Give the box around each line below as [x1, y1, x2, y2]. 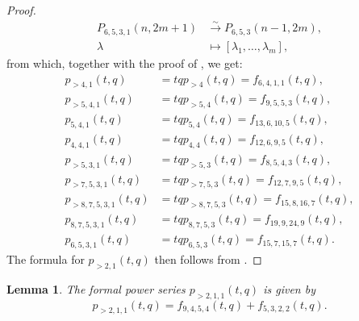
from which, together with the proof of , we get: [6, 54, 243, 71]
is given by [263, 280, 315, 297]
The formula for [6, 250, 85, 267]
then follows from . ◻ [154, 250, 262, 267]
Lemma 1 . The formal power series [6, 280, 186, 297]
